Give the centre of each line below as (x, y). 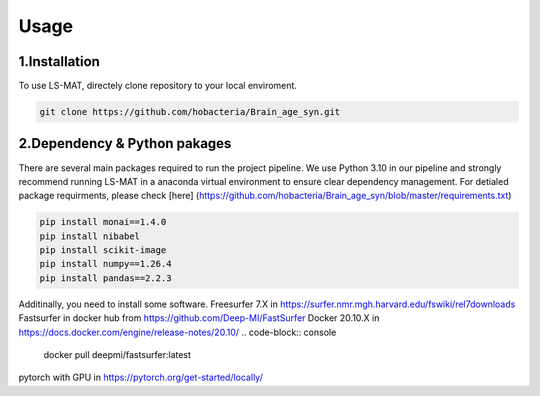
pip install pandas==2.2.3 (105, 278)
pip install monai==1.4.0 (103, 222)
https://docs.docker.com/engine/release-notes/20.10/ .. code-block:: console (177, 332)
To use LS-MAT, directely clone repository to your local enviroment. (157, 86)
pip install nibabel (89, 236)
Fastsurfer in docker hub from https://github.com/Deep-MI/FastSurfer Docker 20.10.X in (199, 318)
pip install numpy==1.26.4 (105, 264)
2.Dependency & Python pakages (125, 143)
